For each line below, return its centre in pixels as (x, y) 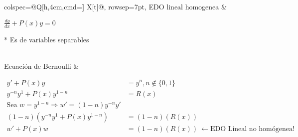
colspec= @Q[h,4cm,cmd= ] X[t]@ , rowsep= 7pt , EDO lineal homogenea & (115, 6)
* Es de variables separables (47, 39)
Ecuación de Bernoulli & (42, 66)
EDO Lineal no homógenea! (252, 129)
